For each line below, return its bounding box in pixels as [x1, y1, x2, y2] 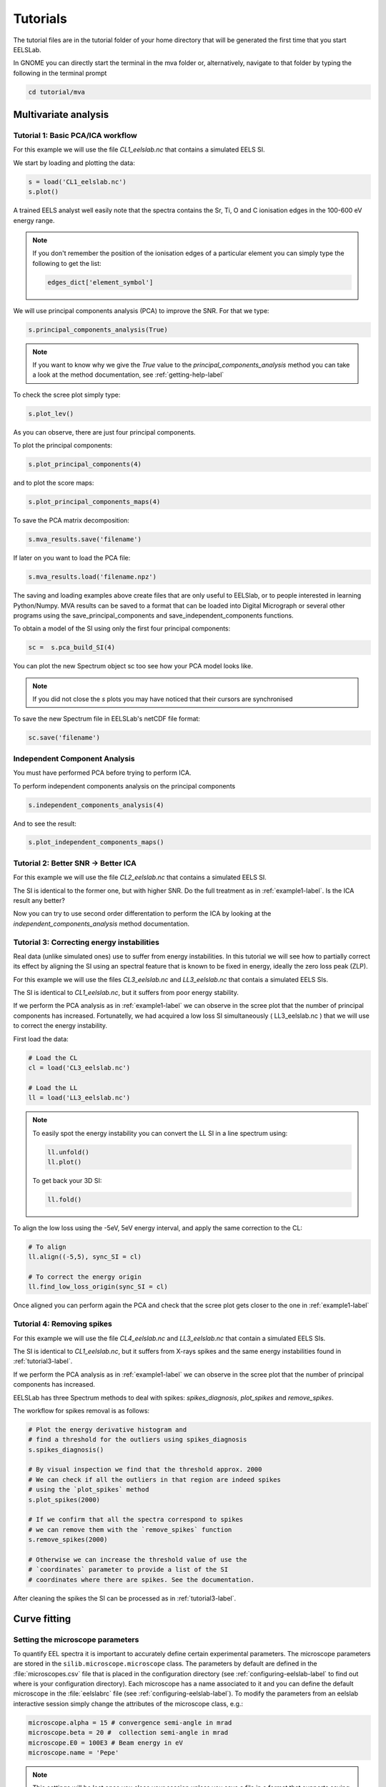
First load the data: [13, 1034, 69, 1043]
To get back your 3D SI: [32, 1176, 102, 1184]
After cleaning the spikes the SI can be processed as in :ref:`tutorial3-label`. [13, 1594, 236, 1603]
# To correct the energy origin [28, 1273, 142, 1281]
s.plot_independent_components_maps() [28, 838, 164, 846]
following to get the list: [32, 259, 102, 267]
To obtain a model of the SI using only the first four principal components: [13, 624, 231, 633]
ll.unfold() [47, 1148, 89, 1156]
